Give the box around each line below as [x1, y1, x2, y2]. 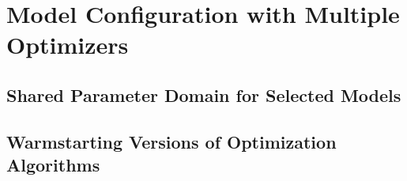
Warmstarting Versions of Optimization [6, 129, 337, 153]
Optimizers [6, 28, 129, 61]
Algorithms [6, 153, 100, 177]
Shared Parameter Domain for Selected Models [6, 82, 401, 107]
